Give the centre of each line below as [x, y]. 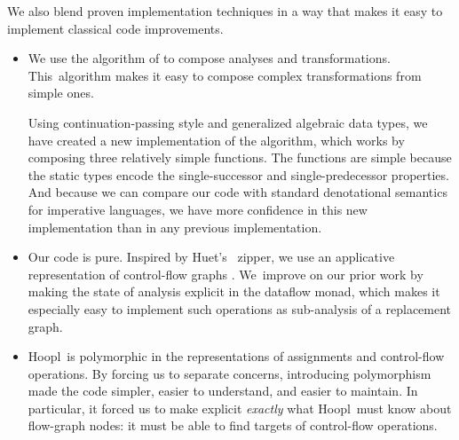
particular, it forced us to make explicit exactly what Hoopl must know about [240, 408]
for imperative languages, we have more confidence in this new [198, 209]
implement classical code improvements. [115, 28]
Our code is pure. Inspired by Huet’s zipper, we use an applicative [211, 257]
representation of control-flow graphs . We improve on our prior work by [226, 274]
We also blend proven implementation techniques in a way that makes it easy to [225, 11]
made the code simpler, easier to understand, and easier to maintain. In [223, 391]
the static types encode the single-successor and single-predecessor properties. [238, 174]
